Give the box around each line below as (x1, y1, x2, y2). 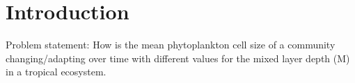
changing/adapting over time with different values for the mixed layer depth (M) (6, 50, 350, 65)
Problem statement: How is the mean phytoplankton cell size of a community (6, 37, 336, 52)
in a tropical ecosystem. (6, 64, 106, 79)
